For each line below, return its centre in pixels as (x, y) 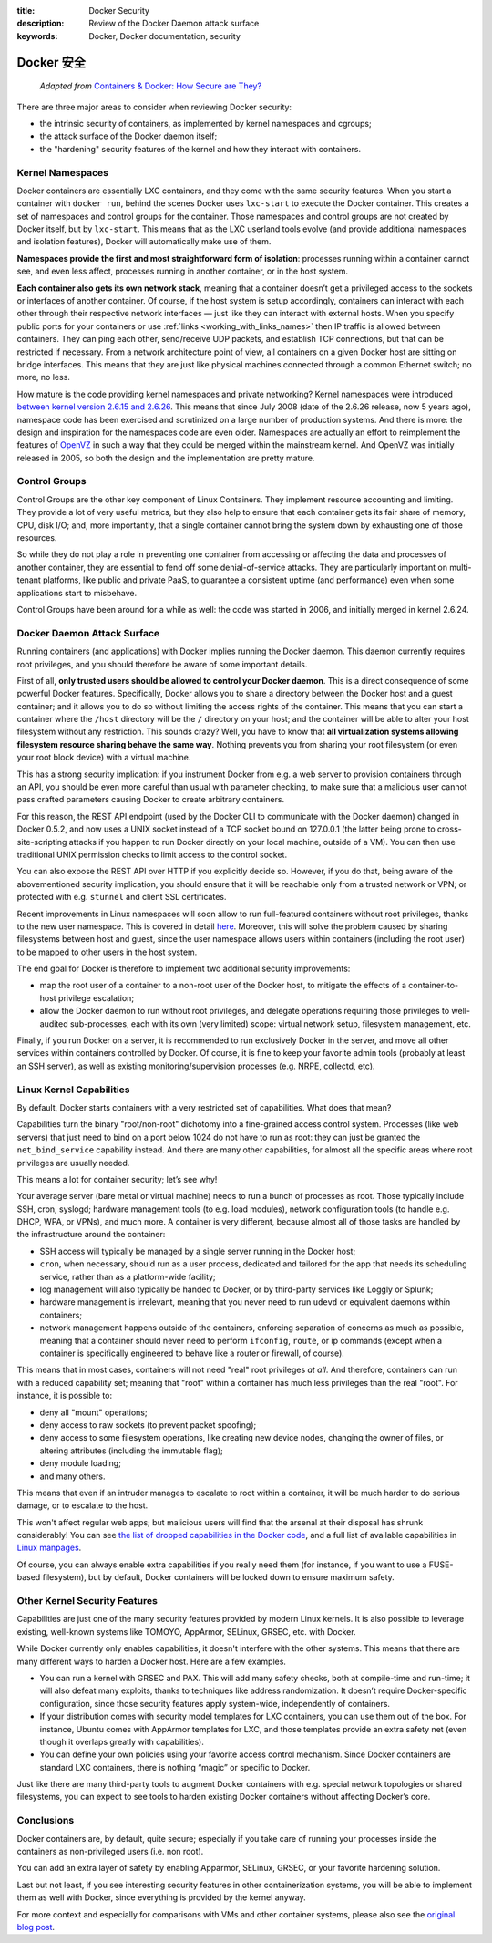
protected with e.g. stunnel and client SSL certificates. (122, 897)
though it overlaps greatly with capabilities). (122, 1741)
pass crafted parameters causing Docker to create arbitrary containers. (151, 800)
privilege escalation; (96, 997)
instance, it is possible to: (65, 1396)
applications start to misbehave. (77, 593)
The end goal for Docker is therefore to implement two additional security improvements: (184, 969)
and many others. (72, 1476)
